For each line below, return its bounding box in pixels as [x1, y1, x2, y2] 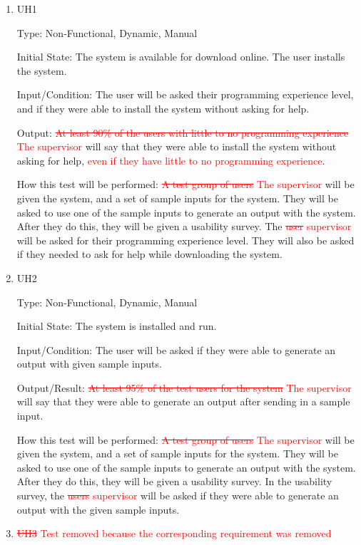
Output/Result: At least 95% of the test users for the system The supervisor [16, 380, 352, 395]
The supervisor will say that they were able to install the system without [16, 139, 337, 154]
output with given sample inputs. [16, 356, 162, 371]
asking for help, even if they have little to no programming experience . [16, 152, 325, 167]
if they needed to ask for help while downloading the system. [16, 246, 283, 261]
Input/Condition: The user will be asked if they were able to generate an [16, 342, 336, 357]
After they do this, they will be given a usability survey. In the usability [16, 474, 332, 489]
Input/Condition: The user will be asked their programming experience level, [16, 87, 354, 102]
